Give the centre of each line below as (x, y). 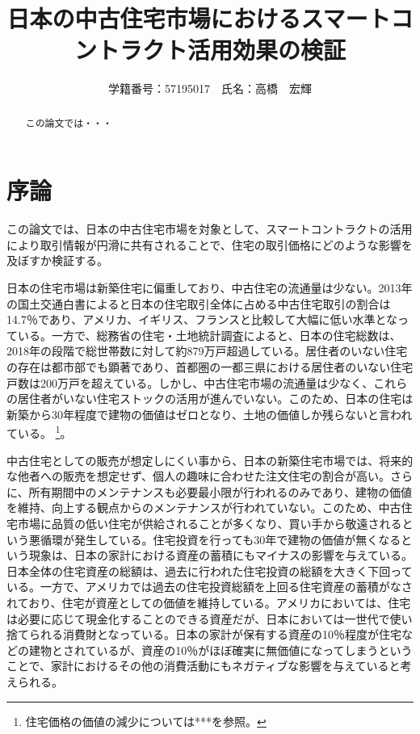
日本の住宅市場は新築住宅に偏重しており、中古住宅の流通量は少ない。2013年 (210, 288)
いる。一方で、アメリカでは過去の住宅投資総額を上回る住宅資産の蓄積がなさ (210, 587)
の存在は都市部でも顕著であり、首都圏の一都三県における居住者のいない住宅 (210, 367)
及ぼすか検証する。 (57, 260)
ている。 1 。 (39, 432)
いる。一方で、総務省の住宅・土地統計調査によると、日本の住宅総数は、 (209, 335)
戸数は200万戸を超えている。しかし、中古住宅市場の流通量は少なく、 (190, 382)
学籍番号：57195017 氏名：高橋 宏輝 (210, 88)
